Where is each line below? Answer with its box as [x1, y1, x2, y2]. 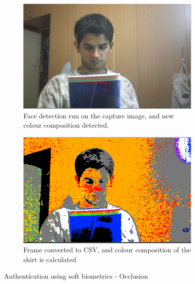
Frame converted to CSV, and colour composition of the [23, 245, 191, 255]
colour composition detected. [23, 120, 109, 130]
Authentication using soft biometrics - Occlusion [4, 270, 148, 281]
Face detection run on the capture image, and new [23, 110, 174, 120]
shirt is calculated [23, 254, 77, 265]
